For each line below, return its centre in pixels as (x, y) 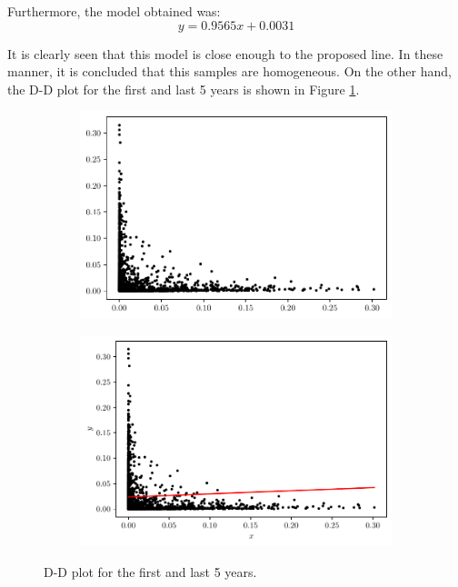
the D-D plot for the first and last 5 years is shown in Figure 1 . (184, 89)
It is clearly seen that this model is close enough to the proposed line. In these (225, 53)
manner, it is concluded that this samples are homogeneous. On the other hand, (229, 71)
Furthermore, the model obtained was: (114, 11)
